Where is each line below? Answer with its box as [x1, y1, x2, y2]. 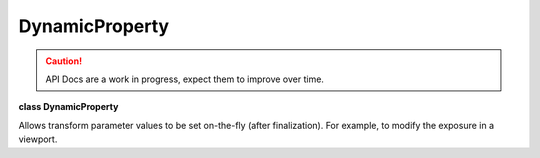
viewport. [18, 133, 58, 145]
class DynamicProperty [18, 101, 119, 113]
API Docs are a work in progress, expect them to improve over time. [45, 73, 325, 85]
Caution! [45, 55, 83, 67]
